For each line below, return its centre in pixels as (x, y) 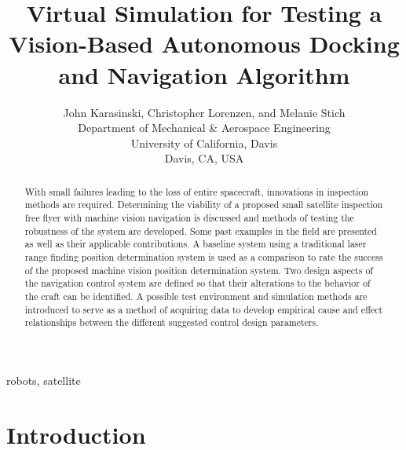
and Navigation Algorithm (204, 74)
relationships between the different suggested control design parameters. (172, 322)
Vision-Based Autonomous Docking (204, 44)
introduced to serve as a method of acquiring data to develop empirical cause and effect (204, 309)
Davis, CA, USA (204, 158)
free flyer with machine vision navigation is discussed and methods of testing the (189, 217)
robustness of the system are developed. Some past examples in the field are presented (201, 230)
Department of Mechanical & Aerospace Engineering (204, 128)
